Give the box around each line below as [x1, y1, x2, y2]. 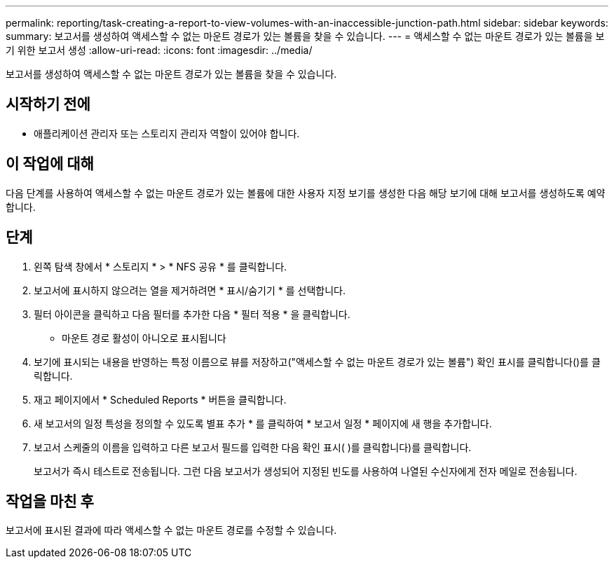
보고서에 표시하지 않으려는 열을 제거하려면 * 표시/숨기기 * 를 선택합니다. [34, 284, 346, 296]
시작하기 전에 [6, 95, 90, 114]
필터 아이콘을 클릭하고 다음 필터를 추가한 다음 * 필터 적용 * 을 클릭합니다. [34, 308, 350, 320]
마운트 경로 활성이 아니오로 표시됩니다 [62, 331, 226, 344]
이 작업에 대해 [6, 155, 94, 173]
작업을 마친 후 [6, 492, 94, 510]
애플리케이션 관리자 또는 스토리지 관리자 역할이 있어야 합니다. [34, 127, 300, 139]
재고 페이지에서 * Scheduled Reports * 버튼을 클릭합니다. [34, 393, 287, 406]
